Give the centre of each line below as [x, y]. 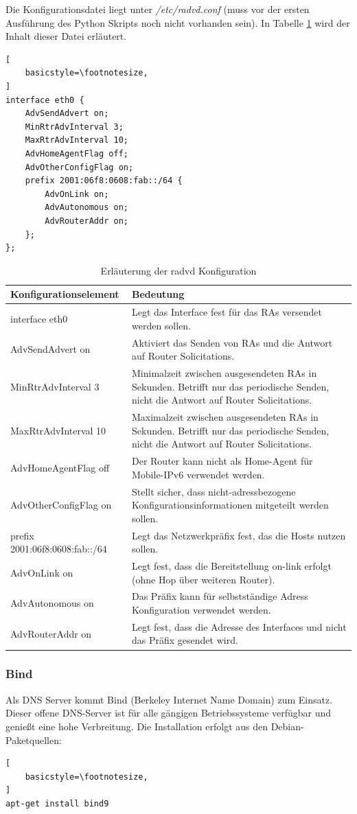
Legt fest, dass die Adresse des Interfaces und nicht [239, 626]
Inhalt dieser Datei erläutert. [66, 36]
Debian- [287, 726]
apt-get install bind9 [57, 803]
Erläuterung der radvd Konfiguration [178, 270]
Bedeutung [158, 294]
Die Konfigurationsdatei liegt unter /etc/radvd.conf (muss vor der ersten [158, 9]
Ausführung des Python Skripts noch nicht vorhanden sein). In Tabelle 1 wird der [178, 22]
